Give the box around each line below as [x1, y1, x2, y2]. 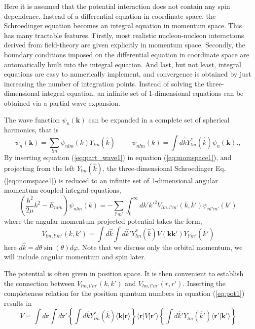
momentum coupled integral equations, [4, 185, 121, 195]
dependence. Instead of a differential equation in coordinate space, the [4, 10, 216, 21]
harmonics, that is [4, 124, 59, 135]
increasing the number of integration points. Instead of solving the [4, 78, 204, 88]
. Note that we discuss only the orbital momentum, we [77, 242, 243, 252]
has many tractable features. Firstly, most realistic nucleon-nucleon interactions [4, 30, 244, 40]
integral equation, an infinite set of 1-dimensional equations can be [42, 88, 244, 98]
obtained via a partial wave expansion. [4, 97, 120, 108]
